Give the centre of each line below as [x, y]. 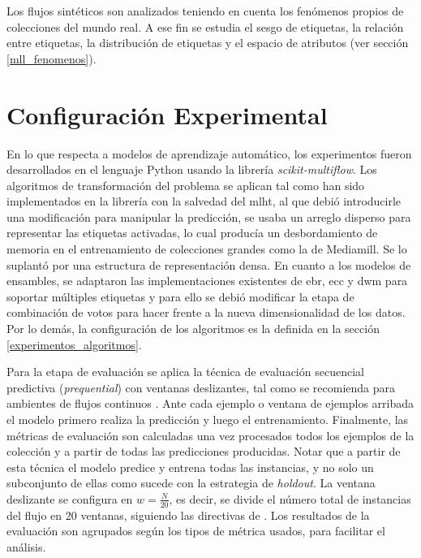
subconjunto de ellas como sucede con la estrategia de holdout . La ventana [191, 483]
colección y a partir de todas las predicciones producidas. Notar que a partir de [204, 451]
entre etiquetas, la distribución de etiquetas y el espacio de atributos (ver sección [208, 43]
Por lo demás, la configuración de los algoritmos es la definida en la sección [193, 329]
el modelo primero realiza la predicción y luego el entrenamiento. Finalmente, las [208, 419]
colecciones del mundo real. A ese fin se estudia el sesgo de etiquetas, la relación [205, 26]
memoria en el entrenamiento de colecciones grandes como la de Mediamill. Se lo [207, 249]
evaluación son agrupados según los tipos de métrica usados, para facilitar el [196, 531]
